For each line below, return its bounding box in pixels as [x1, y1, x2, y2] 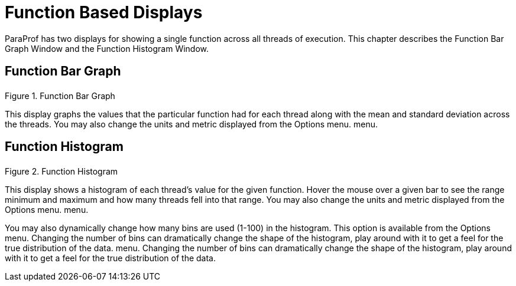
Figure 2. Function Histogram [5, 166, 118, 177]
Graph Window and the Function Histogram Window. [5, 43, 209, 54]
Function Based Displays [5, 2, 203, 22]
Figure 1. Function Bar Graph [5, 90, 115, 101]
